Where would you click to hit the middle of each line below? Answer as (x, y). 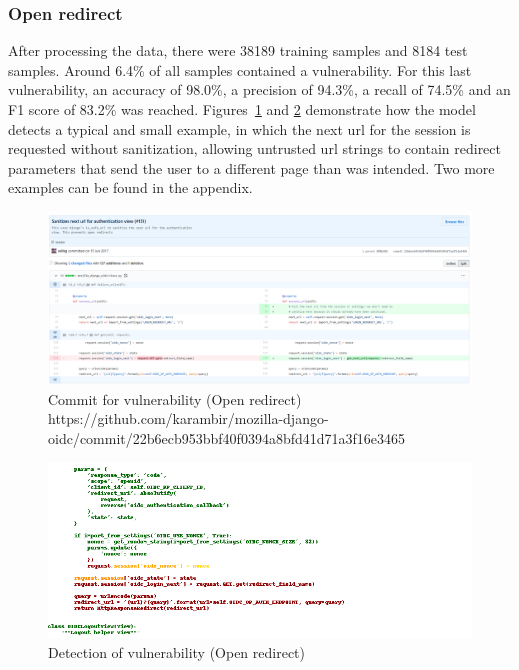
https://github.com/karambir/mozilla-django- (188, 418)
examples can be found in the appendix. (130, 187)
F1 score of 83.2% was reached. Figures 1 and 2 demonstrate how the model (242, 109)
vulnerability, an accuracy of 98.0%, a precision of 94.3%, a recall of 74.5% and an (259, 89)
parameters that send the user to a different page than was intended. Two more (251, 167)
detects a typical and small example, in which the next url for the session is (239, 128)
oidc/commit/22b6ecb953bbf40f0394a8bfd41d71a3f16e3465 (227, 437)
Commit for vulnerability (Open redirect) (175, 398)
